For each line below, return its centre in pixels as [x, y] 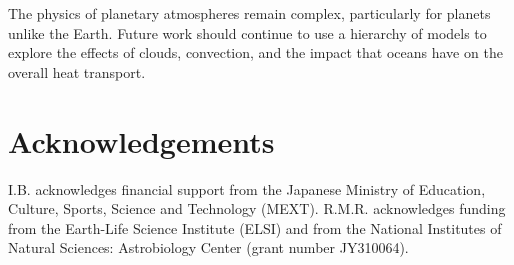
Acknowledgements [141, 140]
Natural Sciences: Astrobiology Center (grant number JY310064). [208, 247]
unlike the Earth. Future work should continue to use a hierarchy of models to [247, 32]
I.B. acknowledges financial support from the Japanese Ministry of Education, [247, 188]
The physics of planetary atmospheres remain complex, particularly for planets [249, 13]
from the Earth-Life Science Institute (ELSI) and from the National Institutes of [255, 227]
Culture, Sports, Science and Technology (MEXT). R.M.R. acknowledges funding [257, 208]
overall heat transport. [77, 71]
